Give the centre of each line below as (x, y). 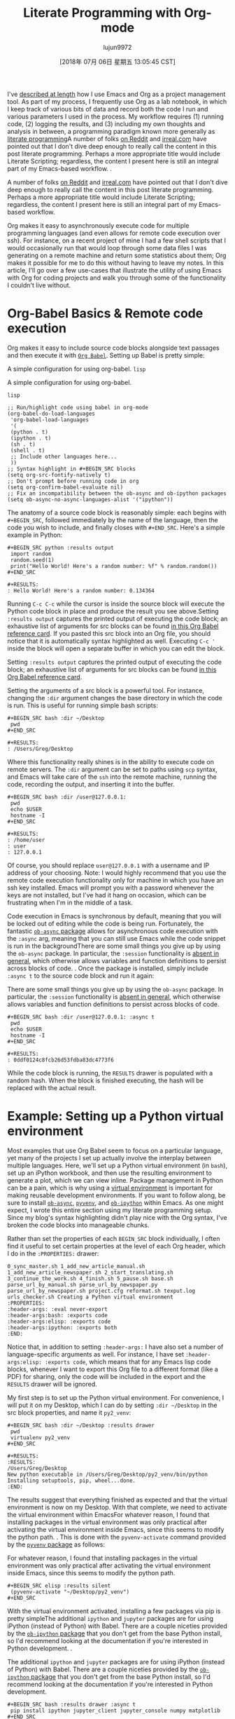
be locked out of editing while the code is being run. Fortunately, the (106, 923)
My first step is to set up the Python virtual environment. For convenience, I (116, 1397)
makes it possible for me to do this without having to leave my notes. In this (115, 263)
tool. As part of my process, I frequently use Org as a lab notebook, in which (117, 101)
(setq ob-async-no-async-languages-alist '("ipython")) (90, 499)
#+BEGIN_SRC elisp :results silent (59, 1586)
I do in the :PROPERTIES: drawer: (53, 1253)
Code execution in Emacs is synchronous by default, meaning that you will (114, 916)
